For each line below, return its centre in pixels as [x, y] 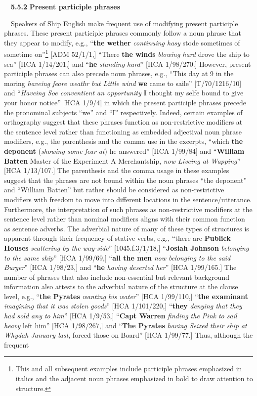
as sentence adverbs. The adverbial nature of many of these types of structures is [127, 228]
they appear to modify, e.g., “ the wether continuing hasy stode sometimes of [122, 42]
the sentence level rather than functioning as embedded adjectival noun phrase [123, 131]
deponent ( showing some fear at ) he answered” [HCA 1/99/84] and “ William [124, 151]
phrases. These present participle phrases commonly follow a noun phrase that [123, 33]
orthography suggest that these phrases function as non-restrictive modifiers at [123, 122]
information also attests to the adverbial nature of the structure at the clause [121, 286]
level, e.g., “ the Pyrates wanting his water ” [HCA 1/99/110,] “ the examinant [126, 296]
